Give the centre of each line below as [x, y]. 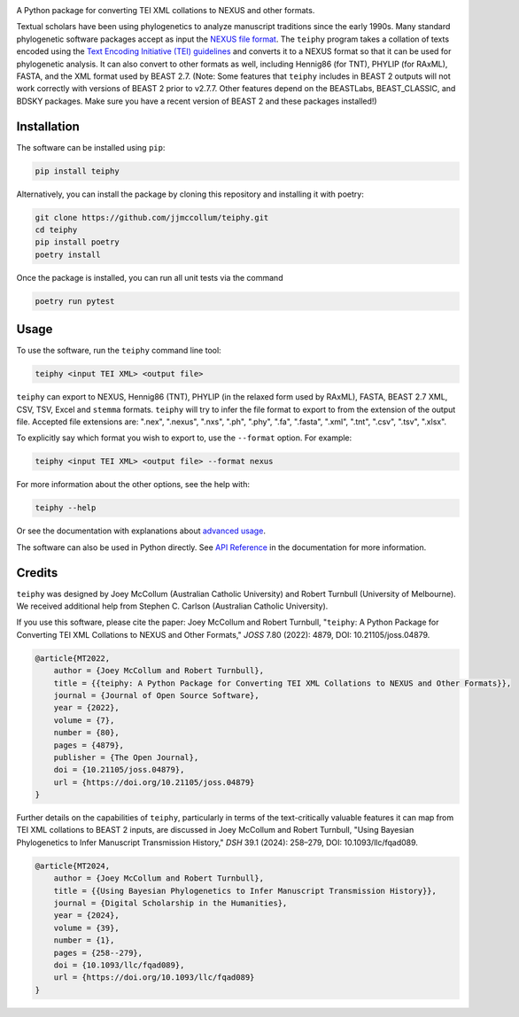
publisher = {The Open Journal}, [126, 757]
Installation [48, 126]
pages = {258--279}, [98, 953]
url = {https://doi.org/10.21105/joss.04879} [154, 782]
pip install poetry [77, 242]
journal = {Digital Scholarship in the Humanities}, [170, 903]
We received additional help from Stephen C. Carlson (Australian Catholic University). [172, 606]
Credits [37, 573]
